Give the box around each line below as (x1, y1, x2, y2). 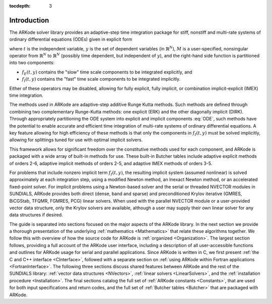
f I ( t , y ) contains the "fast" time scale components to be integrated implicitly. (22, 76, 181, 83)
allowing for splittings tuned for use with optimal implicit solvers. (9, 137, 143, 143)
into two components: (9, 59, 55, 66)
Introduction (9, 16, 49, 25)
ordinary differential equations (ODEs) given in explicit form (9, 36, 132, 42)
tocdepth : (9, 3, 31, 9)
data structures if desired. (9, 212, 63, 218)
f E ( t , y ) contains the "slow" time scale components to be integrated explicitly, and (22, 69, 192, 76)
